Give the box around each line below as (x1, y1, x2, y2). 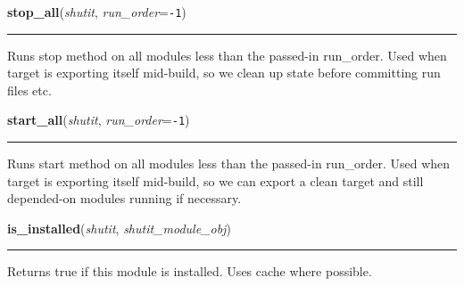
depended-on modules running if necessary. (7, 189, 242, 208)
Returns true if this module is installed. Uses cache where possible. (7, 262, 372, 281)
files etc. (7, 80, 52, 99)
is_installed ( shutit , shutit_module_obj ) (7, 218, 231, 237)
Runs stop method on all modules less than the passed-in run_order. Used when (7, 45, 447, 64)
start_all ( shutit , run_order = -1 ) (7, 110, 190, 129)
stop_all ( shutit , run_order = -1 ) (7, 3, 186, 20)
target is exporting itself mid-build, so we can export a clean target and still (7, 171, 424, 190)
